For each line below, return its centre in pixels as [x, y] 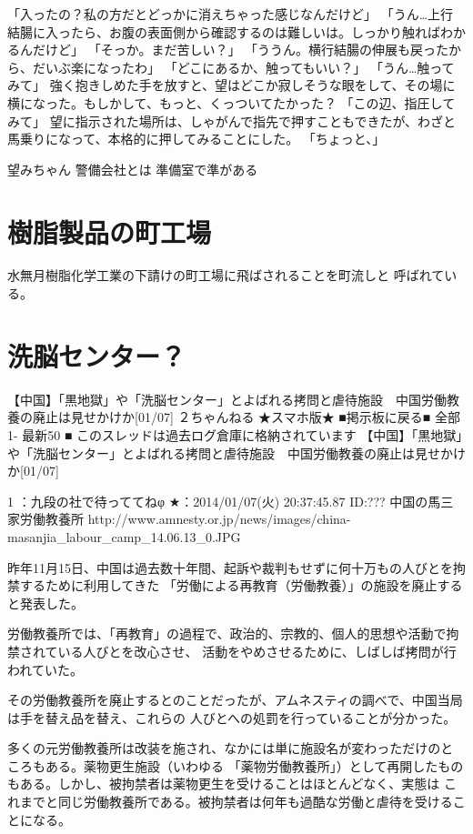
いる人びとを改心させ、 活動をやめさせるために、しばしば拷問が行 [257, 651]
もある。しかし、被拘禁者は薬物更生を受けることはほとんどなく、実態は [224, 784]
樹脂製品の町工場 [110, 231]
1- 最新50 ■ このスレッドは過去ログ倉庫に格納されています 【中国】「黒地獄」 [235, 434]
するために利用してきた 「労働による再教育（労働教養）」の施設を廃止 [228, 585]
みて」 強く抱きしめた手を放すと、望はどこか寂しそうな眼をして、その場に [231, 85]
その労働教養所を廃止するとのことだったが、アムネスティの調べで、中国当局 [235, 700]
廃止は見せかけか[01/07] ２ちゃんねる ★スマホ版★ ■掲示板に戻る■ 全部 [246, 417]
